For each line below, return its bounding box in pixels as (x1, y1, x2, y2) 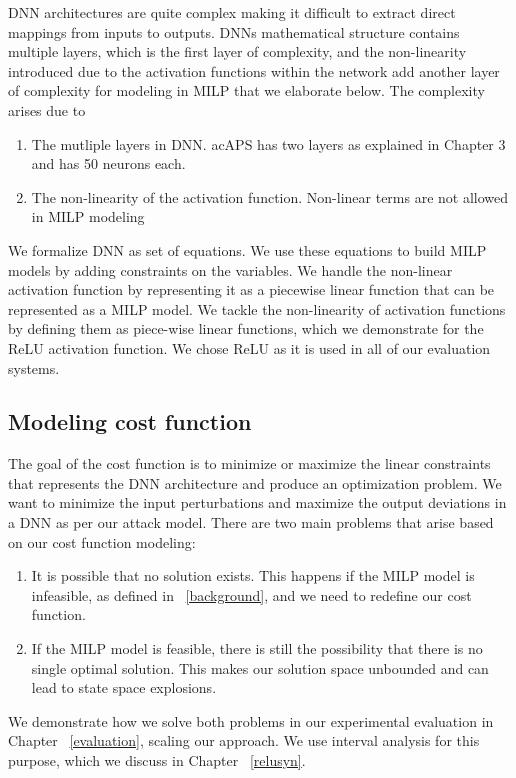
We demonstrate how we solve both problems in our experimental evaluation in (8, 710, 494, 731)
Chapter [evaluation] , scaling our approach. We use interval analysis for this (8, 730, 480, 751)
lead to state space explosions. (31, 677, 217, 698)
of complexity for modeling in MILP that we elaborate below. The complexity (8, 80, 485, 101)
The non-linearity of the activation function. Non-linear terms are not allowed (31, 186, 509, 207)
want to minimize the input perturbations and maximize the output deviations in (8, 492, 507, 513)
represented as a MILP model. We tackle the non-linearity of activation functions (8, 298, 506, 319)
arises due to (8, 99, 86, 120)
